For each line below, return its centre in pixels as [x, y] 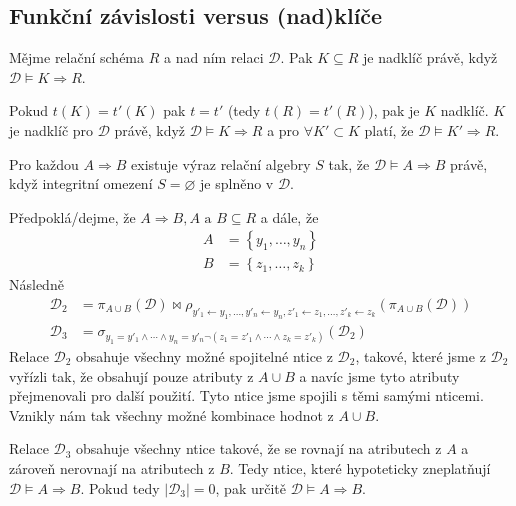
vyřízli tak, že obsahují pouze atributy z [131, 375]
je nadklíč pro [51, 129]
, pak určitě [250, 487]
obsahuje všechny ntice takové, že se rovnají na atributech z [259, 448]
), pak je [394, 110]
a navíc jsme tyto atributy [379, 375]
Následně [36, 284]
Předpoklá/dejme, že [72, 216]
